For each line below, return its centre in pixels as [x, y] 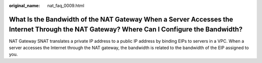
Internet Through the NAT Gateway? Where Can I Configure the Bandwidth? [126, 30]
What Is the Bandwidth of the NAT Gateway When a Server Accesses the [121, 19]
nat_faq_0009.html [66, 6]
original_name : [25, 6]
